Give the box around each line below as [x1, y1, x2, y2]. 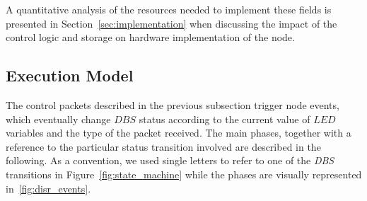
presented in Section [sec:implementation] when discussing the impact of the [6, 16, 337, 30]
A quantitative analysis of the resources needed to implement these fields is [6, 2, 332, 16]
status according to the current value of [139, 111, 310, 126]
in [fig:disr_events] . [6, 180, 91, 195]
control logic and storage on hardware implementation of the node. [6, 30, 295, 45]
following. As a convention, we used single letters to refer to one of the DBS [6, 153, 334, 168]
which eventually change [6, 111, 111, 126]
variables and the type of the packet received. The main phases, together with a [6, 125, 351, 140]
